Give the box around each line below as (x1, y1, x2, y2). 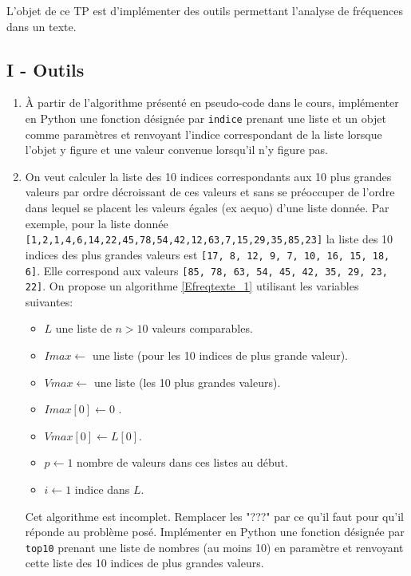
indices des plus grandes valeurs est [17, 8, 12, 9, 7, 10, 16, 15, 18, (25, 246, 390, 262)
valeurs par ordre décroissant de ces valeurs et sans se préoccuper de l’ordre (25, 183, 395, 200)
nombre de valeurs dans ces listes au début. (77, 454, 288, 471)
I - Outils (6, 57, 85, 81)
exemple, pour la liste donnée (25, 215, 168, 231)
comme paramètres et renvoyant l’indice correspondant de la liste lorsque (25, 125, 382, 142)
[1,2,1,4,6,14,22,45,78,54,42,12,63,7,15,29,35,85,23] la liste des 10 (25, 231, 393, 247)
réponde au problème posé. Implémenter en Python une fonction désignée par (25, 523, 405, 540)
